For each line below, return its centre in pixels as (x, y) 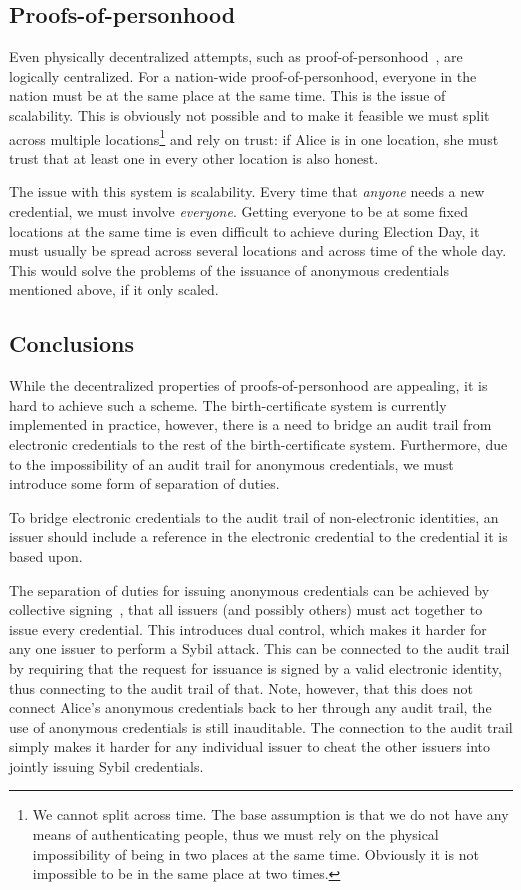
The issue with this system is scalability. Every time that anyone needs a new (247, 191)
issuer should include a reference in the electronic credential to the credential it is (258, 536)
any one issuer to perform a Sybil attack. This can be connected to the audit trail (259, 648)
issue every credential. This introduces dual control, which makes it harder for (248, 628)
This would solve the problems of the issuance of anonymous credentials (229, 269)
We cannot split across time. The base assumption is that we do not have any (270, 814)
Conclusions (72, 343)
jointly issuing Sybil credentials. (106, 765)
